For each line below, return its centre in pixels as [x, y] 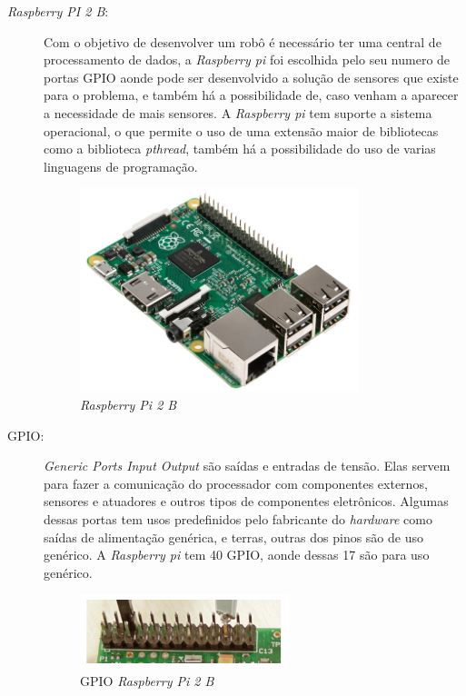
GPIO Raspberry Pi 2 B [147, 680]
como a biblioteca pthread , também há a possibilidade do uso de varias [240, 149]
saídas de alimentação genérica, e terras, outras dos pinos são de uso [233, 537]
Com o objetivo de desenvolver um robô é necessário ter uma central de [243, 41]
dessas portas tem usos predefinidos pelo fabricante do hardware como [238, 518]
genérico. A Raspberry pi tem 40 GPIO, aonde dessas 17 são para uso [237, 555]
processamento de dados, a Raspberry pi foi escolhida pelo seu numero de [247, 60]
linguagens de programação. [121, 166]
